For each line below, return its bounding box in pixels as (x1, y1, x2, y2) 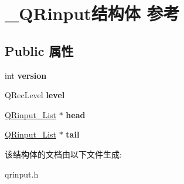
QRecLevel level (5, 89, 65, 101)
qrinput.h (5, 168, 39, 180)
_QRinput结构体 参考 (5, 1, 180, 25)
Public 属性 (5, 41, 74, 59)
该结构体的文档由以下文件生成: (5, 148, 122, 160)
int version (5, 69, 47, 81)
